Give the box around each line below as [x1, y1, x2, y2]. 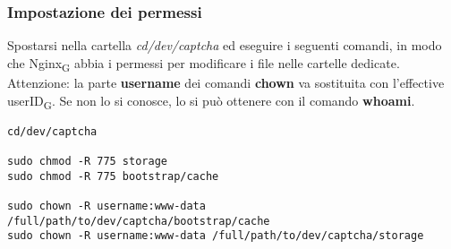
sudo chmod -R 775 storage [7, 154, 167, 167]
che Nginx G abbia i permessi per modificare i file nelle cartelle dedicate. [7, 53, 400, 74]
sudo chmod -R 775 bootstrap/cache [7, 169, 219, 183]
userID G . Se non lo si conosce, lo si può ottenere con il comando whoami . [7, 90, 415, 112]
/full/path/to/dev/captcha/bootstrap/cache [7, 214, 270, 228]
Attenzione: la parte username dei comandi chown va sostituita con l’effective [7, 73, 445, 91]
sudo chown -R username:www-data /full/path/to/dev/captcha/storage [7, 229, 424, 243]
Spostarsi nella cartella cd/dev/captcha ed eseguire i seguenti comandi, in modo [7, 36, 442, 55]
